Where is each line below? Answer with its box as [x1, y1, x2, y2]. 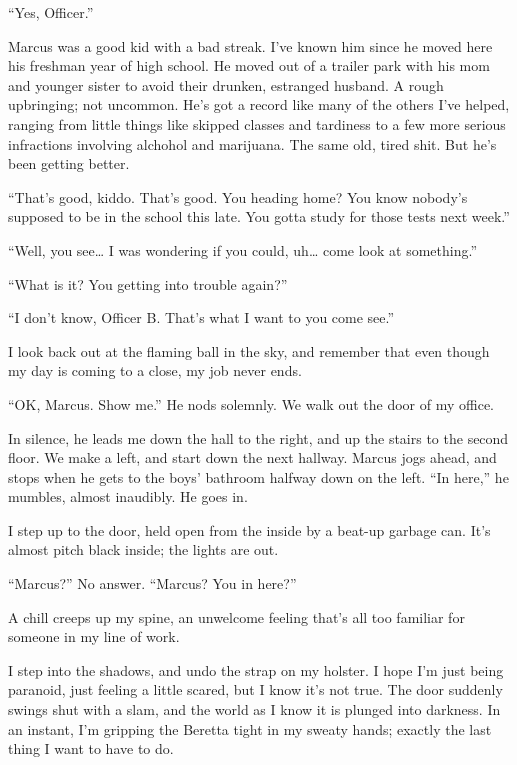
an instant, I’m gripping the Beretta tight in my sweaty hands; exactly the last [8, 718, 492, 739]
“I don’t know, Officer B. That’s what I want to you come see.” [8, 307, 395, 328]
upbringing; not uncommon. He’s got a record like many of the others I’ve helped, [8, 94, 510, 115]
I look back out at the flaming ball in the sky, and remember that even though [8, 340, 490, 361]
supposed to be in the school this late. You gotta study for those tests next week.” [8, 206, 510, 227]
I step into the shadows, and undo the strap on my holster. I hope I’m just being [8, 659, 504, 680]
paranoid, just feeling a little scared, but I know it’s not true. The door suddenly [8, 679, 503, 700]
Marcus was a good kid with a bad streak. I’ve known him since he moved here [8, 35, 493, 56]
